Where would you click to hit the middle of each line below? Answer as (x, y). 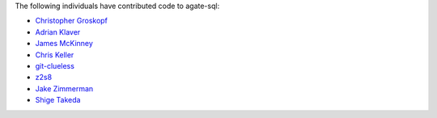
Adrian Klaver (58, 32)
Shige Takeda (58, 100)
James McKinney (64, 44)
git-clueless (55, 65)
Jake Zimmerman (64, 88)
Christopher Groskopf (72, 21)
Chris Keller (55, 55)
